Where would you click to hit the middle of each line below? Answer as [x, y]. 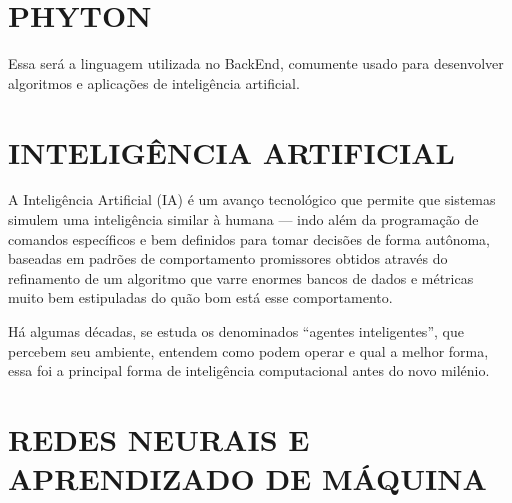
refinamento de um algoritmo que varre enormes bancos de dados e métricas [241, 277]
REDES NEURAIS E [159, 438]
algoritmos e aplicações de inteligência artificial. [154, 82]
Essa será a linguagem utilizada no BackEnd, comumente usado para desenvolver [256, 63]
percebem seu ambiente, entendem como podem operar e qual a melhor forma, [248, 350]
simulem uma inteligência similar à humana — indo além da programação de [243, 219]
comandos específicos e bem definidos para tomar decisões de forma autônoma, [249, 238]
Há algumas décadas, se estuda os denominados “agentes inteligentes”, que [236, 331]
